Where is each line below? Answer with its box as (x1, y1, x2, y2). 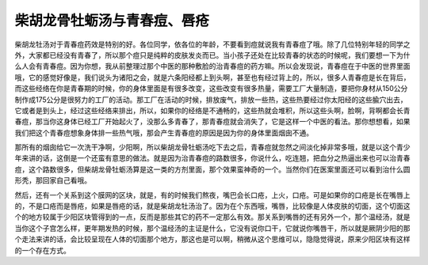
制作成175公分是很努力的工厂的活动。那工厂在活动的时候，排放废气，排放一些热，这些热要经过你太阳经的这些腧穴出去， (14, 95, 407, 104)
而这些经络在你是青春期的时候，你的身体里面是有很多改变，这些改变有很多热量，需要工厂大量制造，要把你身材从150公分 (14, 84, 408, 93)
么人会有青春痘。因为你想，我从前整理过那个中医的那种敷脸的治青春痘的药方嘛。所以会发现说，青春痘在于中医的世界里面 (14, 62, 411, 71)
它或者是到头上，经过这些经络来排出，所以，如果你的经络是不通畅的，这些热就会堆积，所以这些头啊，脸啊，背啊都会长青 (14, 105, 411, 115)
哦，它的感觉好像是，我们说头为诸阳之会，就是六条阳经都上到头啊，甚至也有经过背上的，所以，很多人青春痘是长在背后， (14, 72, 411, 82)
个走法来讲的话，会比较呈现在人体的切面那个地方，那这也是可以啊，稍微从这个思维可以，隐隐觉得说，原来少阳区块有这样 (14, 234, 411, 244)
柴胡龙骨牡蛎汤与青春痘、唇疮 (14, 12, 210, 29)
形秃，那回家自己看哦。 (14, 176, 91, 185)
